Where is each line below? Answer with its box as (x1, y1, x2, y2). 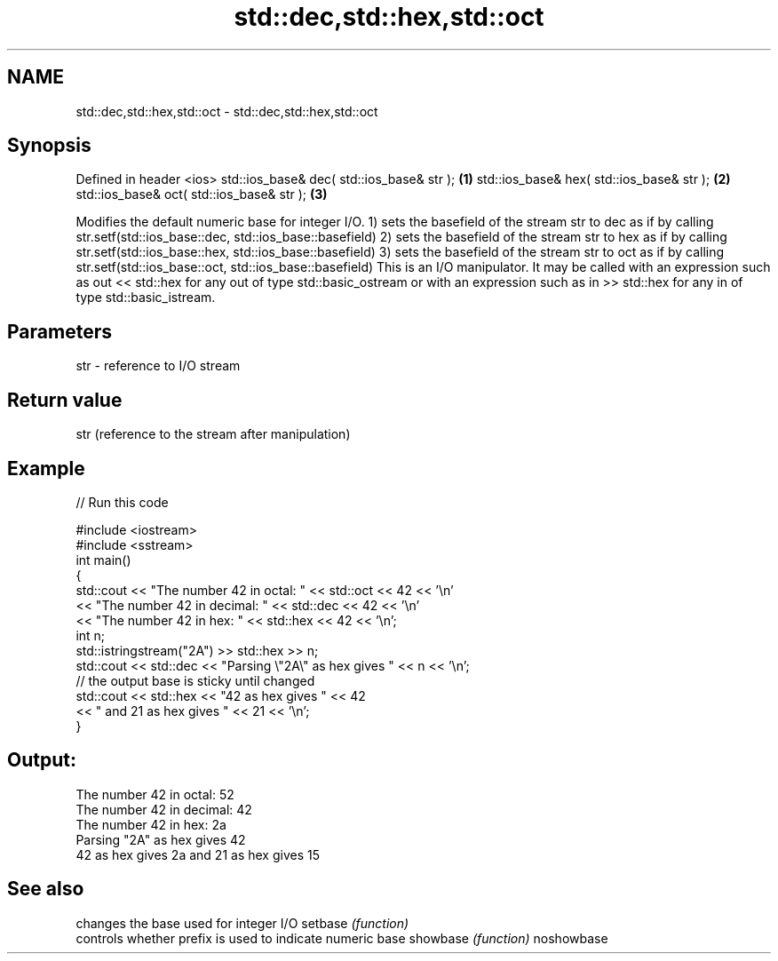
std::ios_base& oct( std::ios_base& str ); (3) (75, 187, 328, 203)
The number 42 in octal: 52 (75, 786, 234, 802)
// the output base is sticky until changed (75, 672, 315, 688)
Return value (7, 388, 123, 411)
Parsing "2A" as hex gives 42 (75, 831, 246, 847)
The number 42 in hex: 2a (75, 816, 226, 832)
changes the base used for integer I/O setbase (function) (75, 915, 409, 931)
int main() (75, 552, 131, 568)
